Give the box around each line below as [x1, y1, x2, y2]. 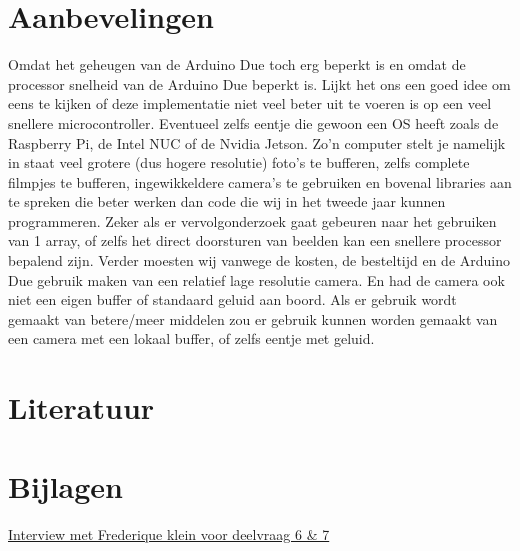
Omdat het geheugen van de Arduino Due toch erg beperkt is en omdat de [8, 54, 466, 75]
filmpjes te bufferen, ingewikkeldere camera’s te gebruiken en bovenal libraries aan [8, 171, 512, 192]
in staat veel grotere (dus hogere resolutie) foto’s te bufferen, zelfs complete [8, 152, 470, 173]
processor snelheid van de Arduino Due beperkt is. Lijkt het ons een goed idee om [8, 73, 511, 94]
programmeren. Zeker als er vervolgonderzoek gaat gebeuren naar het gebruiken [8, 210, 497, 231]
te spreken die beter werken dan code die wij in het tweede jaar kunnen [8, 191, 446, 212]
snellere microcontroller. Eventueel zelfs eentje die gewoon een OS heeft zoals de [8, 112, 499, 133]
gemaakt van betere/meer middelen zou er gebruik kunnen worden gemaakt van [8, 308, 498, 329]
